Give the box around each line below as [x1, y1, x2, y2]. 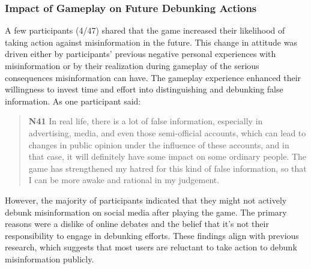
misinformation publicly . [5, 252, 94, 265]
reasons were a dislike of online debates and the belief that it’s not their [5, 217, 269, 230]
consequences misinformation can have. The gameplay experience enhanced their [5, 71, 301, 83]
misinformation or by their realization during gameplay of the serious [5, 59, 259, 71]
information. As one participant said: [5, 94, 141, 107]
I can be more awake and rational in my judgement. [28, 174, 220, 186]
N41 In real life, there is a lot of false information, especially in [28, 115, 263, 127]
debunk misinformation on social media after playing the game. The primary [5, 205, 287, 218]
